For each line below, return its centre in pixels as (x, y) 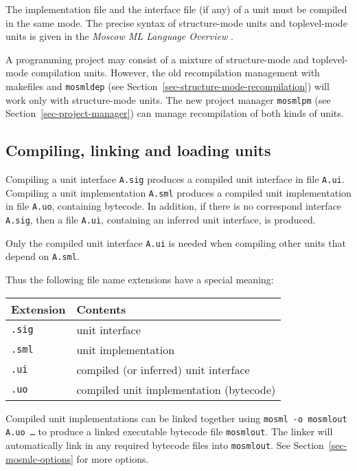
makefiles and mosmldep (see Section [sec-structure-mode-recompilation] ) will (168, 86)
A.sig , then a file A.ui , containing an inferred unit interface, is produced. (161, 220)
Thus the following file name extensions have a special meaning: (140, 280)
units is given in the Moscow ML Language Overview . (119, 36)
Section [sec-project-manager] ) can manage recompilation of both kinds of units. (175, 113)
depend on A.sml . (43, 256)
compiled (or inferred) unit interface (163, 369)
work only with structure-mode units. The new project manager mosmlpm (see (168, 99)
